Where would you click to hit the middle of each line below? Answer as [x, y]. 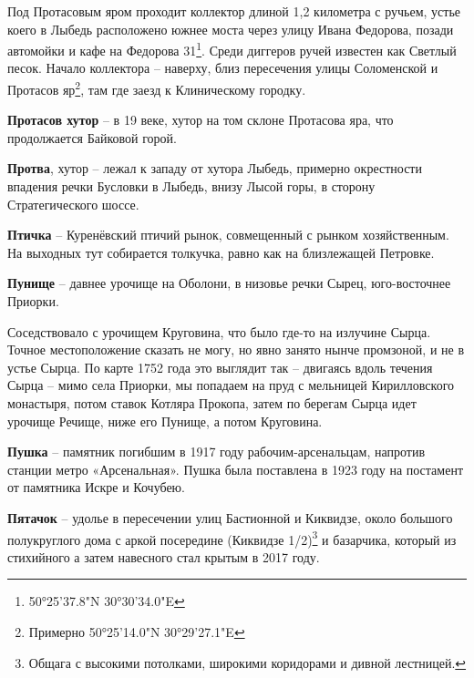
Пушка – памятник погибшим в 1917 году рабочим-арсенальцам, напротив [216, 452]
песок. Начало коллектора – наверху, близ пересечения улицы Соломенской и [223, 68]
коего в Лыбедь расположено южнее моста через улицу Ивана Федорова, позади [231, 29]
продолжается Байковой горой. [93, 137]
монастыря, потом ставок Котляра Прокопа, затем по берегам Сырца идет [212, 403]
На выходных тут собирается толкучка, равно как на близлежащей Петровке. [221, 252]
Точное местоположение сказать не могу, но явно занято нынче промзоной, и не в [236, 349]
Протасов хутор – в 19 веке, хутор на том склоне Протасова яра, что [201, 120]
